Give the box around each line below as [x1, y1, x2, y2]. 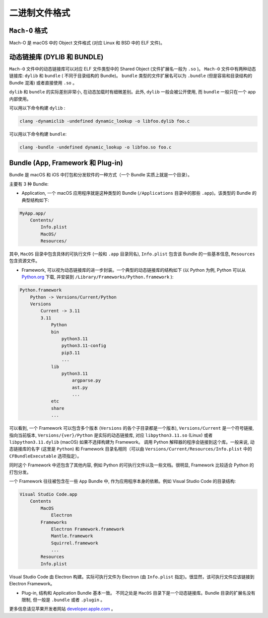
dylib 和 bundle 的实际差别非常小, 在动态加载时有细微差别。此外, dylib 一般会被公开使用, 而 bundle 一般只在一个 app [9, 89, 256, 95]
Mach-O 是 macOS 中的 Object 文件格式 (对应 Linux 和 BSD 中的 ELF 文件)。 [9, 40, 165, 46]
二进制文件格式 [9, 7, 70, 18]
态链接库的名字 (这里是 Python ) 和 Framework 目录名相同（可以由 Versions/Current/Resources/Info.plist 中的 [9, 446, 253, 452]
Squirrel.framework [51, 540, 99, 546]
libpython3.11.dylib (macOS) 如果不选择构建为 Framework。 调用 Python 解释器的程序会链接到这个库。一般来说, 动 [9, 439, 255, 445]
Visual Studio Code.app [19, 491, 78, 497]
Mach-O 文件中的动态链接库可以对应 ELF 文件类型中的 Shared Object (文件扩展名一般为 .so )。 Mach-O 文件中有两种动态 [9, 66, 256, 72]
